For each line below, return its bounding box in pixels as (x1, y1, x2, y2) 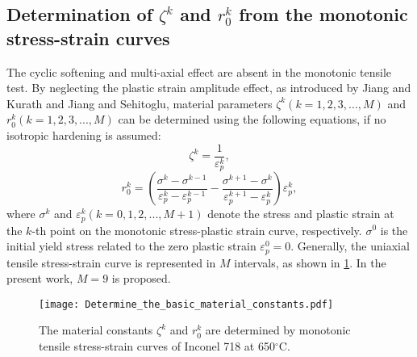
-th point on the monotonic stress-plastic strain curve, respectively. (31, 221, 362, 238)
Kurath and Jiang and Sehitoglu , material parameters (6, 94, 273, 111)
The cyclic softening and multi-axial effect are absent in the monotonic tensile (6, 63, 392, 80)
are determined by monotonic (205, 321, 351, 338)
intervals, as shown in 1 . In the (234, 254, 386, 271)
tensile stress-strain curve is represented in (6, 254, 216, 271)
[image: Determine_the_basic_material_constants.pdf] (39, 298, 334, 310)
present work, (6, 270, 73, 287)
